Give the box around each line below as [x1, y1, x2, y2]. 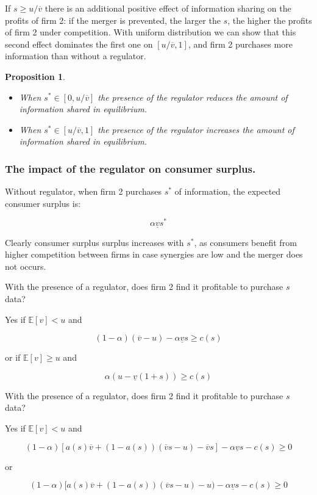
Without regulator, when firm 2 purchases [5, 185, 162, 198]
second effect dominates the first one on [5, 37, 153, 50]
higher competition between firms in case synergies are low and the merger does [5, 248, 303, 261]
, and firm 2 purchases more [188, 37, 293, 50]
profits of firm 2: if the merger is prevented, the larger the [5, 13, 221, 26]
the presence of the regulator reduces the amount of [98, 90, 288, 103]
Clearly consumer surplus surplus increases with [5, 236, 184, 248]
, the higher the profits [227, 13, 312, 26]
